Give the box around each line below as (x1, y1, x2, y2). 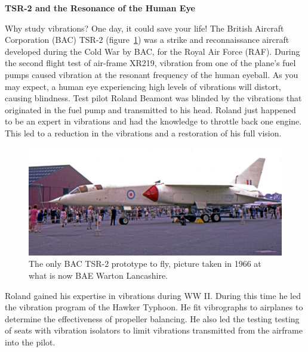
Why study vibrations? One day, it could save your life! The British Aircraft (5, 21, 284, 34)
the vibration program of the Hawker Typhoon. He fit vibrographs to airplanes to (5, 301, 303, 313)
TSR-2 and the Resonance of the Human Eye (5, 2, 195, 14)
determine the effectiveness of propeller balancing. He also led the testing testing (5, 312, 300, 325)
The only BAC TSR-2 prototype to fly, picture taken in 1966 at (29, 257, 261, 270)
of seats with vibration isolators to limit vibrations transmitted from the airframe (5, 324, 303, 337)
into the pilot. (5, 336, 56, 348)
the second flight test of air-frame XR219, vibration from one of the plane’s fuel (5, 57, 296, 69)
